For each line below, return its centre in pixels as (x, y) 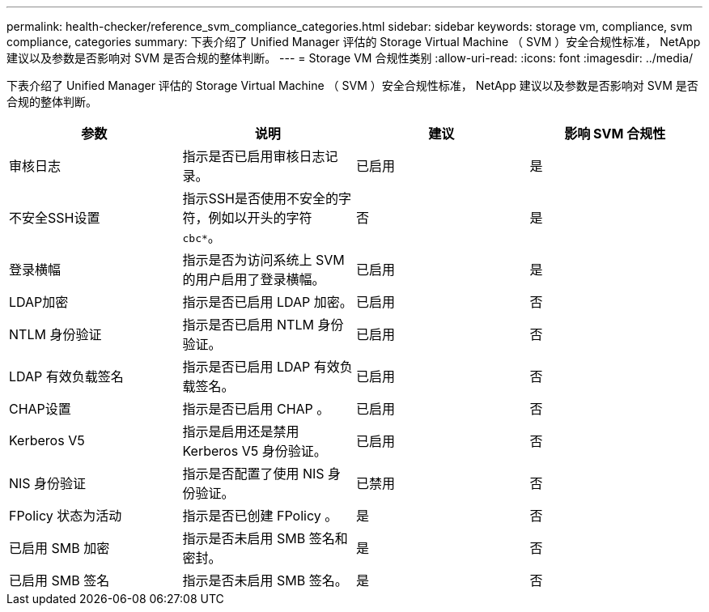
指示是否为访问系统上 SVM (263, 260)
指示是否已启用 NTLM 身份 (263, 325)
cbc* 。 (202, 237)
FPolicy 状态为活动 (66, 516)
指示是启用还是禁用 (241, 431)
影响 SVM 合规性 (615, 134)
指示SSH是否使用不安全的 (260, 198)
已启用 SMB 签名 (59, 580)
